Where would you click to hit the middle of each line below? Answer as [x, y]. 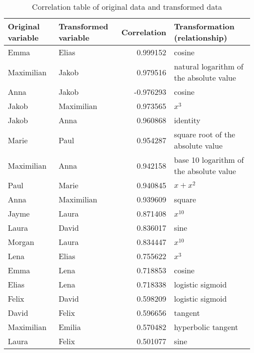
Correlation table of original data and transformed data [127, 7]
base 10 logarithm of [209, 160]
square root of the [205, 134]
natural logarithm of [209, 66]
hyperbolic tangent [206, 327]
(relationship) [201, 37]
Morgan [21, 242]
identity [187, 120]
